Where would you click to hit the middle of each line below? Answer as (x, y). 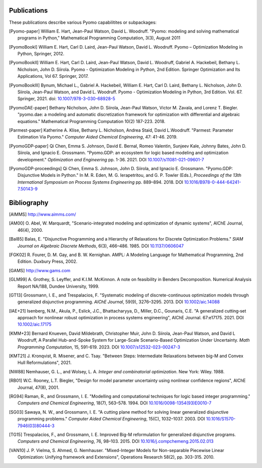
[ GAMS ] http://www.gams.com (40, 270)
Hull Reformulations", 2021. (45, 363)
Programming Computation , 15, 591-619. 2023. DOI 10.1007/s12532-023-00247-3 (99, 347)
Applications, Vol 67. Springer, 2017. (53, 76)
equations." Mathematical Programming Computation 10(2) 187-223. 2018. (92, 121)
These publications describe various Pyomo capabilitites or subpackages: (83, 22)
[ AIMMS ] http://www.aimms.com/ (42, 214)
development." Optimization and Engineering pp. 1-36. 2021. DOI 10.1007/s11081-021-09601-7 (111, 159)
